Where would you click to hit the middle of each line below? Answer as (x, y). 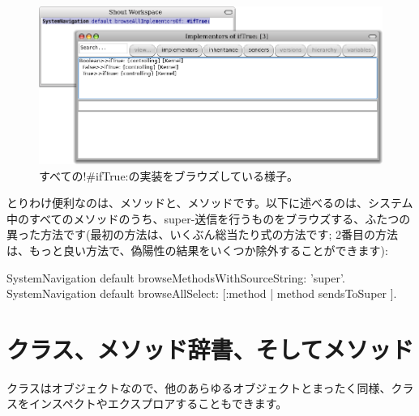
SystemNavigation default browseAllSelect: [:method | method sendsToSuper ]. (202, 293)
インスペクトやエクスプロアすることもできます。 (158, 403)
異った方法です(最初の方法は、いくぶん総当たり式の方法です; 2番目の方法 (202, 234)
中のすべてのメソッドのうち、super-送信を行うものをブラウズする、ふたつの (209, 218)
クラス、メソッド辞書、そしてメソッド (210, 348)
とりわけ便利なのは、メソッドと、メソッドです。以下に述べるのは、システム (210, 203)
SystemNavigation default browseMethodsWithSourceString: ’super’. (176, 277)
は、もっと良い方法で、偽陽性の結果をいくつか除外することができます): (197, 250)
